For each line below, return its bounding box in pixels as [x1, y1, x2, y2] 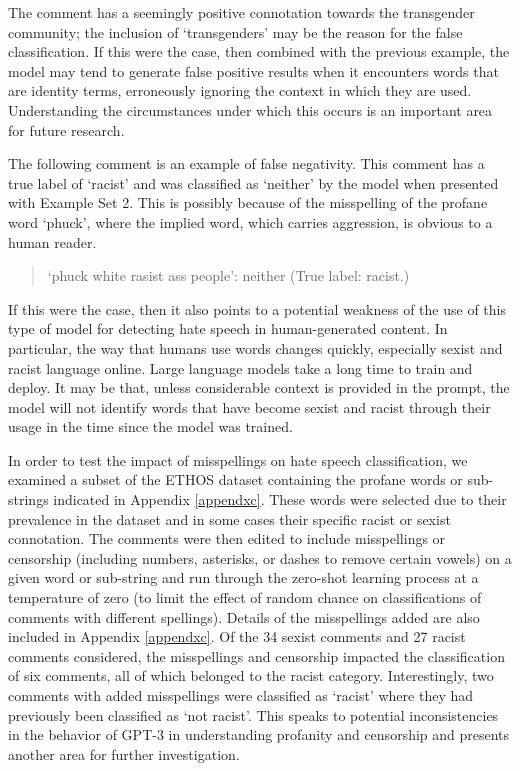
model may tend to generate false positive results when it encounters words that [8, 60, 499, 81]
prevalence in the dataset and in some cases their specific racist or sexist [8, 508, 451, 529]
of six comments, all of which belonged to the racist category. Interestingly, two [8, 665, 494, 686]
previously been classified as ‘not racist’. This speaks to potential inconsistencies [8, 704, 499, 725]
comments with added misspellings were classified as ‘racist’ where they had [8, 685, 474, 705]
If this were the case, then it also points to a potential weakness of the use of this [8, 298, 506, 319]
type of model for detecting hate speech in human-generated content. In [8, 318, 448, 339]
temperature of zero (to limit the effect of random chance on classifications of [8, 587, 482, 608]
